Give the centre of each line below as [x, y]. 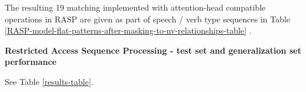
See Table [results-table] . [49, 81]
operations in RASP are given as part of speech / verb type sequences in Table [148, 19]
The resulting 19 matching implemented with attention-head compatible [135, 7]
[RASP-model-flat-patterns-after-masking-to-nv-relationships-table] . [128, 30]
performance [31, 62]
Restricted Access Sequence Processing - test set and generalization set [153, 50]
